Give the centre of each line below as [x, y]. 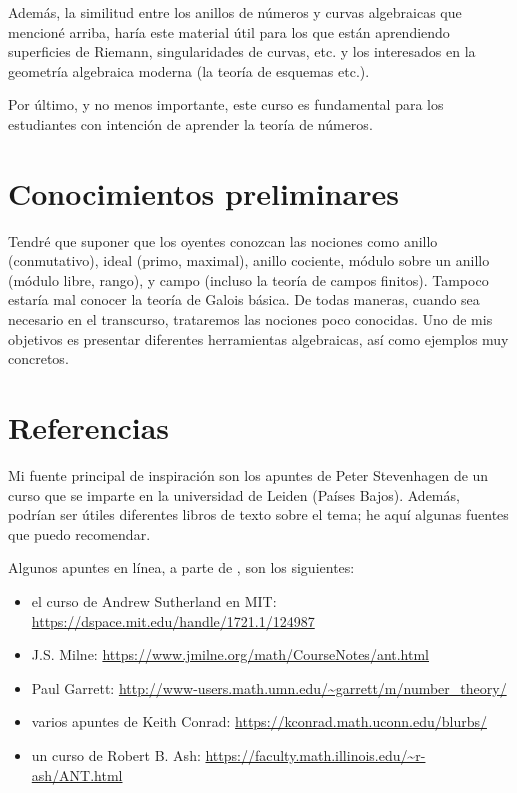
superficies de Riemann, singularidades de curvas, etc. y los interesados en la [242, 51]
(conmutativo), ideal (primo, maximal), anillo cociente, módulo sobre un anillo [249, 260]
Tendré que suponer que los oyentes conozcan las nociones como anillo [223, 240]
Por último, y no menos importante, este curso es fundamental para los [226, 104]
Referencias [89, 427]
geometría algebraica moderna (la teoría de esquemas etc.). [189, 70]
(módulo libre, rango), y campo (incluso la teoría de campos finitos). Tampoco [248, 279]
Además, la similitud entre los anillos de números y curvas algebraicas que [235, 12]
